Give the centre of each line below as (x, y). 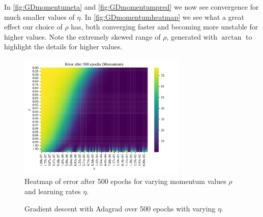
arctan (231, 37)
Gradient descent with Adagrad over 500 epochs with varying (120, 208)
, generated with (192, 36)
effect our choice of (33, 27)
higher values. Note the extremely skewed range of (82, 36)
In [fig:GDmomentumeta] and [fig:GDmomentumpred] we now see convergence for (131, 7)
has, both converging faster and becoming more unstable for (165, 27)
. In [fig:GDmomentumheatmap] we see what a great (162, 17)
